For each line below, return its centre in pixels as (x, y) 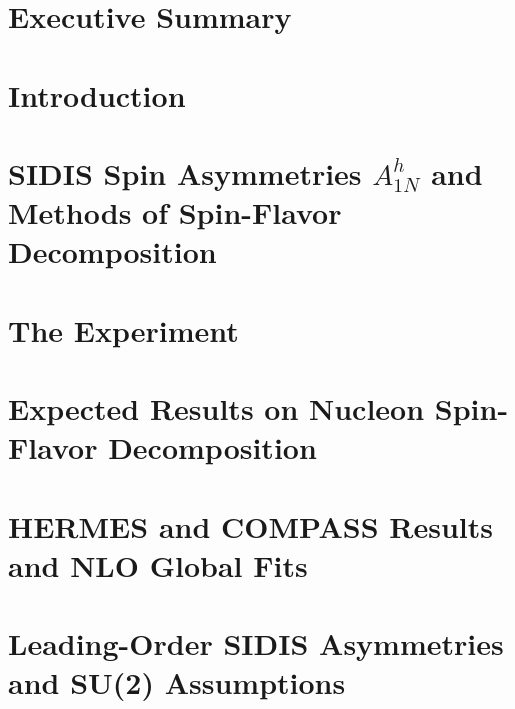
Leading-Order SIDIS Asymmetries (256, 643)
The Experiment (123, 329)
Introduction (97, 94)
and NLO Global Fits (158, 564)
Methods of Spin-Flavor (175, 212)
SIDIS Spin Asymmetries (185, 172)
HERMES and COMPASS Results (250, 525)
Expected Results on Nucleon (216, 408)
